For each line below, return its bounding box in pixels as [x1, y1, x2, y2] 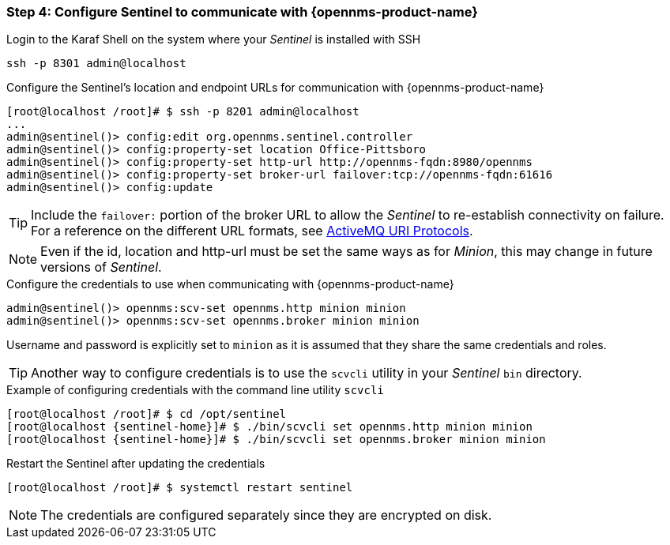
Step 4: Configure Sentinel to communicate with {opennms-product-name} [6, 4, 478, 20]
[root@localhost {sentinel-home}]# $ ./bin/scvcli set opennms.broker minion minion [6, 433, 546, 446]
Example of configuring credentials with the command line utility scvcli [6, 383, 384, 397]
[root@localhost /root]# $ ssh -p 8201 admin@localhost [6, 105, 359, 118]
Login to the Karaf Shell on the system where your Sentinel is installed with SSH [6, 32, 421, 47]
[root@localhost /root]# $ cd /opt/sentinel [6, 408, 287, 421]
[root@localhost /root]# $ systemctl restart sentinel [6, 481, 353, 494]
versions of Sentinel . [40, 259, 162, 276]
